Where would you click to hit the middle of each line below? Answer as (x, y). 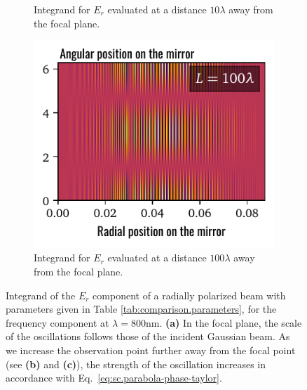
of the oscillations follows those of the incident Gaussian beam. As (148, 336)
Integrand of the (41, 295)
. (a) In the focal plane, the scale (231, 322)
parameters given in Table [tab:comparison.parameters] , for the (141, 309)
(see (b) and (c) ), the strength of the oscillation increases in (136, 364)
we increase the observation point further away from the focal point (151, 350)
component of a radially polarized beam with (189, 295)
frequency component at (57, 322)
